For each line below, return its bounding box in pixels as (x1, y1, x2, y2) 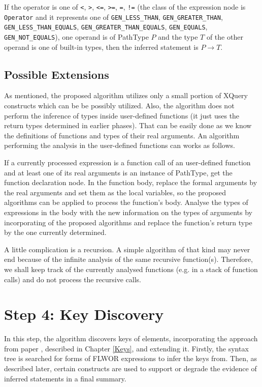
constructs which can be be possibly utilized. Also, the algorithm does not (4, 100, 235, 111)
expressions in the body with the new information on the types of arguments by (4, 206, 252, 217)
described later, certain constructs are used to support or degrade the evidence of (4, 363, 257, 374)
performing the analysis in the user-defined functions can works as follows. (4, 140, 235, 151)
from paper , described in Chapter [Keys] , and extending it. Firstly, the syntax (4, 343, 249, 353)
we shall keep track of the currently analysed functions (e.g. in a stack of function (4, 263, 258, 274)
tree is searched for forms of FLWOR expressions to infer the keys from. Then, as (4, 353, 257, 364)
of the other (206, 31, 243, 42)
